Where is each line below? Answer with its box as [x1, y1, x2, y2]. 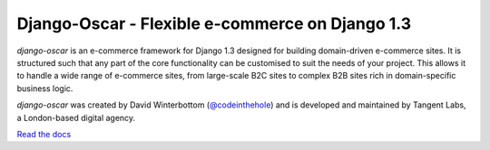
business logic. [16, 82, 73, 94]
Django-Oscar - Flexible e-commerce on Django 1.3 [16, 14, 412, 33]
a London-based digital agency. [16, 112, 136, 123]
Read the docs [16, 128, 72, 139]
